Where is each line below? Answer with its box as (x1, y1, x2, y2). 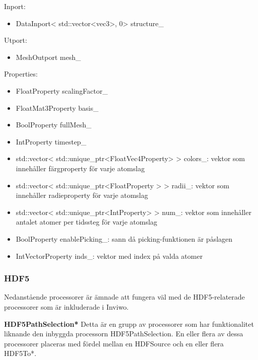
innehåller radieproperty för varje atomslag (16, 190, 148, 200)
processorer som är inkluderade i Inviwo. (4, 301, 129, 312)
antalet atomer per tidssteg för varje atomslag (16, 217, 157, 227)
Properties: (4, 68, 38, 79)
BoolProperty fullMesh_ (16, 119, 92, 130)
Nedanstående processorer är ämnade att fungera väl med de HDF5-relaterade (4, 292, 245, 302)
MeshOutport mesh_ (16, 51, 81, 62)
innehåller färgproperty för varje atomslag (16, 163, 145, 173)
